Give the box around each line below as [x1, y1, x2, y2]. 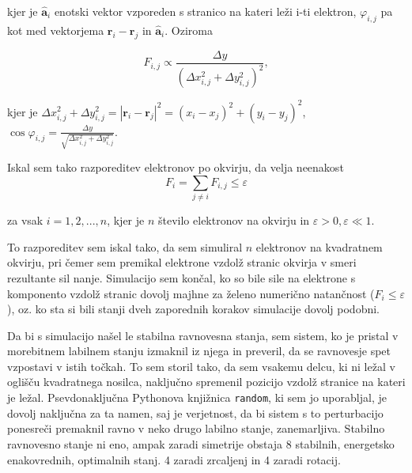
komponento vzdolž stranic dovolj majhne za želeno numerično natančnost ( [7, 285, 375, 301]
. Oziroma [164, 21, 213, 38]
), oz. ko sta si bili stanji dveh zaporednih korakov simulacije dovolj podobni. [7, 301, 380, 317]
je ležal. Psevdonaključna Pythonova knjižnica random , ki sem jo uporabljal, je [7, 389, 387, 406]
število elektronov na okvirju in [158, 212, 310, 229]
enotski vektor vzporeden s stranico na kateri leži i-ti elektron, [54, 3, 357, 19]
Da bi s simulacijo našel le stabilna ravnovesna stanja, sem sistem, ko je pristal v [7, 327, 399, 343]
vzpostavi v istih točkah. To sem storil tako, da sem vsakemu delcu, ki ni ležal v [7, 358, 395, 374]
